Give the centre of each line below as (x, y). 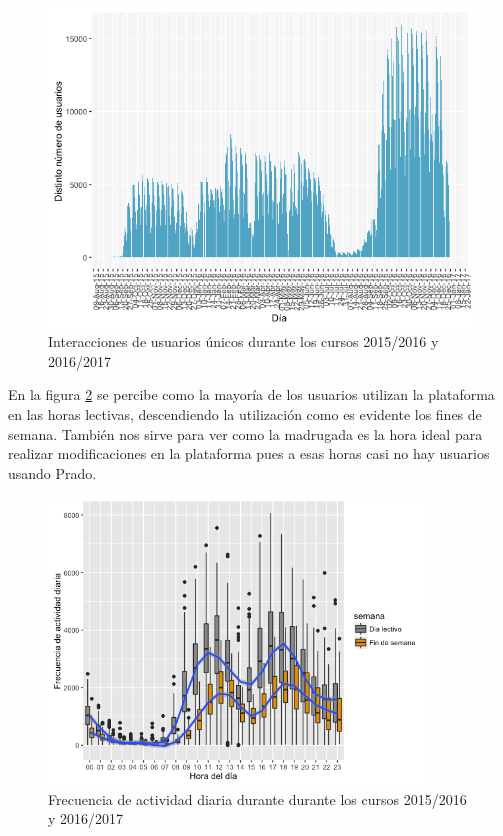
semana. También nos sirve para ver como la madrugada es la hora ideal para (245, 433)
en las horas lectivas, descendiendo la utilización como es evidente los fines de (245, 414)
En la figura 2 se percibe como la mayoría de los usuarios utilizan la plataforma (251, 394)
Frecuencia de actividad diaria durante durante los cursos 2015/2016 (257, 798)
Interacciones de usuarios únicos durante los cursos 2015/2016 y (243, 341)
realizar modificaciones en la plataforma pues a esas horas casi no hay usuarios (249, 453)
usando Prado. (52, 472)
